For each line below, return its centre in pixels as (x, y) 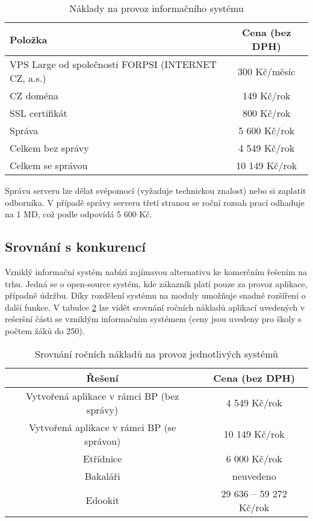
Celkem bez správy (49, 148)
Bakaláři (102, 476)
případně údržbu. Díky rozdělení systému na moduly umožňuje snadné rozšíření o (155, 295)
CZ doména (34, 95)
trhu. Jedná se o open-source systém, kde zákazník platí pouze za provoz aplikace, (156, 283)
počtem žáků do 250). (45, 330)
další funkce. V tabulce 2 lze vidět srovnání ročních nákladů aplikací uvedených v (155, 307)
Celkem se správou (49, 165)
